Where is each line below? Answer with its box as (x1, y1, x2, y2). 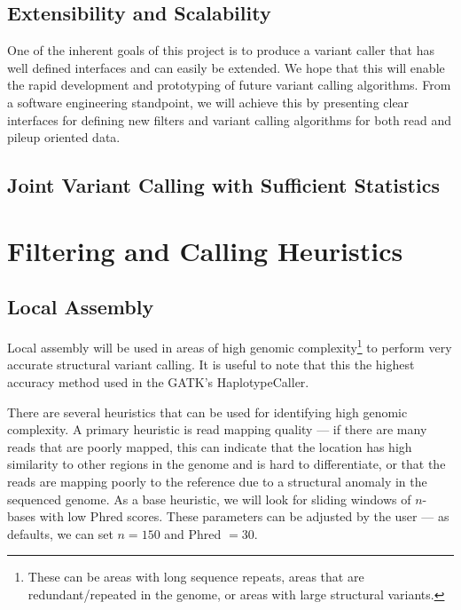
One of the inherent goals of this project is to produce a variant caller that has (7, 41, 434, 59)
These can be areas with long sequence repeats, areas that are (27, 567, 364, 586)
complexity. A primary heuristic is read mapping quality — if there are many (7, 420, 427, 439)
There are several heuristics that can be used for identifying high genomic (7, 402, 408, 421)
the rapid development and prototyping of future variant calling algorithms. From (7, 75, 451, 94)
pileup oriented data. (7, 128, 121, 147)
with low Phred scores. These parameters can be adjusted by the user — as (39, 507, 449, 526)
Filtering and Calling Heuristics (7, 232, 403, 268)
